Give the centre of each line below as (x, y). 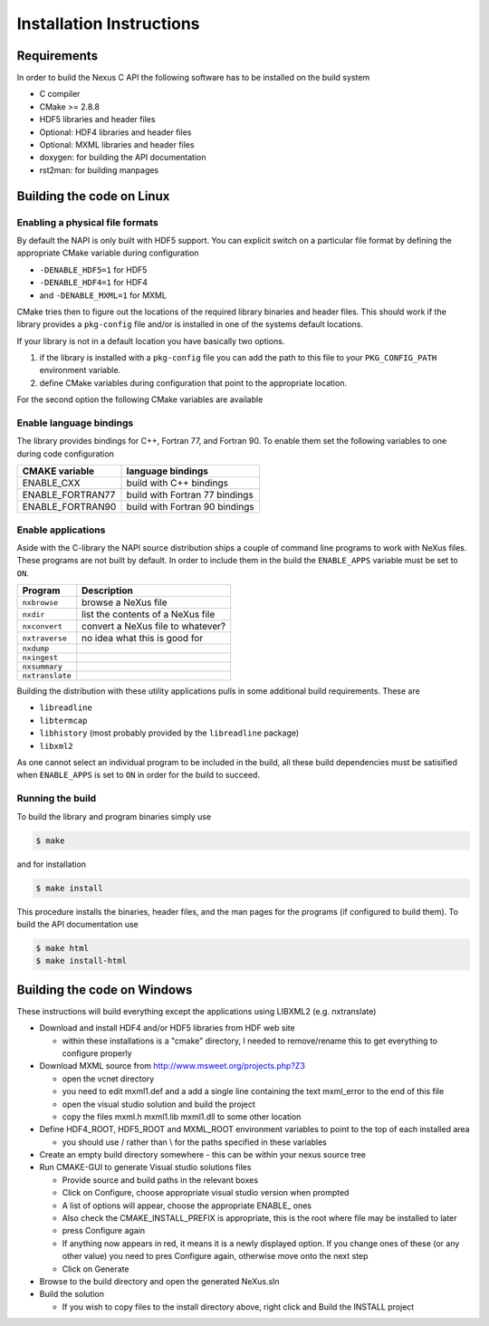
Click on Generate (96, 1269)
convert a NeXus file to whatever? (154, 627)
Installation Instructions (108, 24)
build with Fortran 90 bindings (190, 507)
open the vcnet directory (108, 1079)
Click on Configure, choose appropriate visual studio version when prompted (206, 1193)
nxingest (40, 658)
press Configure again (103, 1231)
